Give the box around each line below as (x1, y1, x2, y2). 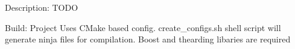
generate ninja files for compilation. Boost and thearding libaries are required (5, 33, 291, 45)
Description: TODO (5, 1, 78, 13)
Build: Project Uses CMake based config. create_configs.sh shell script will (5, 21, 281, 33)
